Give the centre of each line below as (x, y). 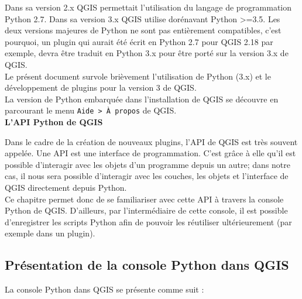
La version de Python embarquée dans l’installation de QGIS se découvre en (142, 99)
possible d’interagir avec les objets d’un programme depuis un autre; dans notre (147, 164)
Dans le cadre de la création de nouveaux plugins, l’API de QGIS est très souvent (151, 141)
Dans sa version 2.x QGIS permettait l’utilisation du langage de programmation (148, 7)
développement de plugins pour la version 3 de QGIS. (101, 87)
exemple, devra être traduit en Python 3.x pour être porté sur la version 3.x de (147, 53)
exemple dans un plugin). (50, 233)
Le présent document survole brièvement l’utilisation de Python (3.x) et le (138, 76)
